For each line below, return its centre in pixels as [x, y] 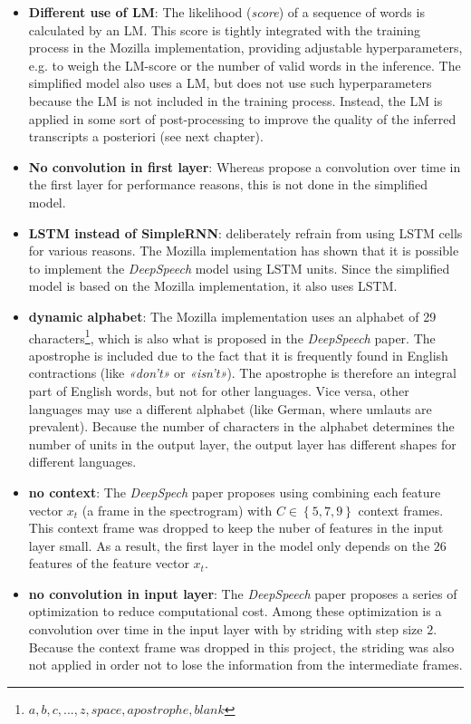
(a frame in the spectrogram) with [177, 510]
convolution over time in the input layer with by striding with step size [226, 629]
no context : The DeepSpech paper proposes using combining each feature [235, 492]
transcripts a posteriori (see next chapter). [146, 136]
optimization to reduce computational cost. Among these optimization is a [235, 611]
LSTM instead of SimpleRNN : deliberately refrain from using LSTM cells [245, 232]
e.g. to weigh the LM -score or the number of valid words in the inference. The [245, 65]
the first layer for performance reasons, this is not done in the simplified [228, 184]
